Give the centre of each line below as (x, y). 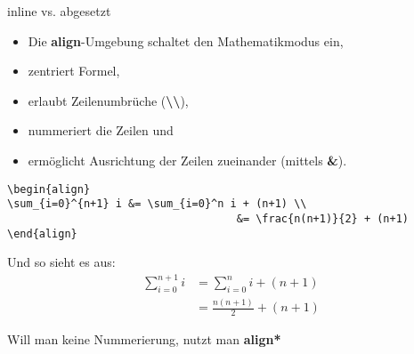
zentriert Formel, (74, 71)
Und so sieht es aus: (61, 262)
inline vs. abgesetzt (59, 11)
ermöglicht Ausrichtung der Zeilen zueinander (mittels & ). (187, 160)
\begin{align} (49, 189)
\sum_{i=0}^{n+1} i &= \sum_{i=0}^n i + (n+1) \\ (157, 204)
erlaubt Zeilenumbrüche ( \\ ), (108, 100)
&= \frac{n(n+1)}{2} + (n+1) (323, 218)
